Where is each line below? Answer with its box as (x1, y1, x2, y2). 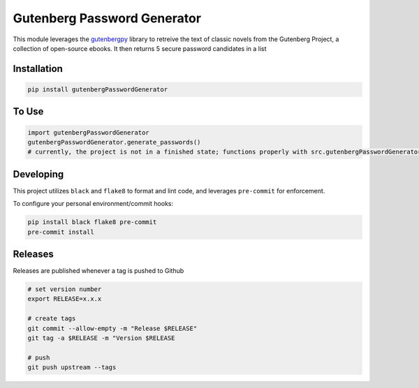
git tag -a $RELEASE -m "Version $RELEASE (27, 334, 175, 342)
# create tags (27, 315, 76, 322)
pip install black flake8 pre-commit (27, 218, 157, 226)
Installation (13, 63, 63, 75)
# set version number (27, 285, 102, 293)
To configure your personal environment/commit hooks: (13, 200, 174, 208)
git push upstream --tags (27, 364, 117, 371)
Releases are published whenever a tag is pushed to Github (13, 267, 184, 275)
